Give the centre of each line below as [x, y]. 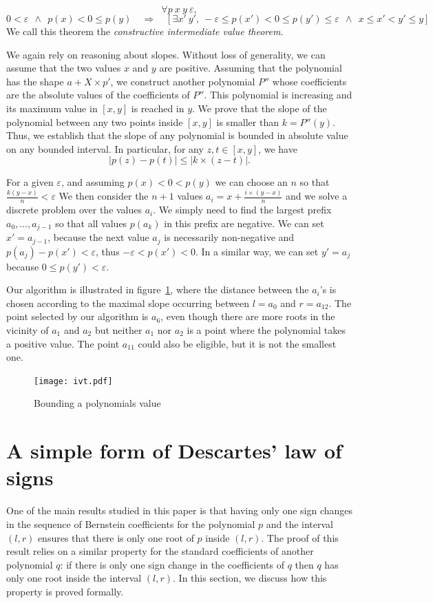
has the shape [35, 81]
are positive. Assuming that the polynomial [251, 68]
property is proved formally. [65, 591]
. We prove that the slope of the [260, 108]
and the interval [300, 523]
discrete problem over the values [74, 210]
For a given [30, 182]
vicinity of [28, 330]
